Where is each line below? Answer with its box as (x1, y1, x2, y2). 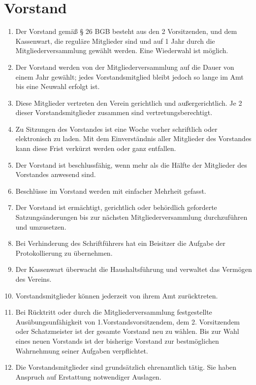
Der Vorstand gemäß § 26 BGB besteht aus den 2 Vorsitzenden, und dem (15, 26, 237, 36)
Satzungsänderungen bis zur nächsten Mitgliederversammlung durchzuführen (15, 212, 248, 222)
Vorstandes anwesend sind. (15, 169, 96, 179)
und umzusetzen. (15, 221, 66, 232)
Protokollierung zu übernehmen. (15, 247, 113, 258)
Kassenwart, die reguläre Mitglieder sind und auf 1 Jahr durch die (15, 35, 215, 46)
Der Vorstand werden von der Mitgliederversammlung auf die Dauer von (15, 61, 234, 72)
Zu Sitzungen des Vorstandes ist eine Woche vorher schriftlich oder (15, 123, 218, 134)
